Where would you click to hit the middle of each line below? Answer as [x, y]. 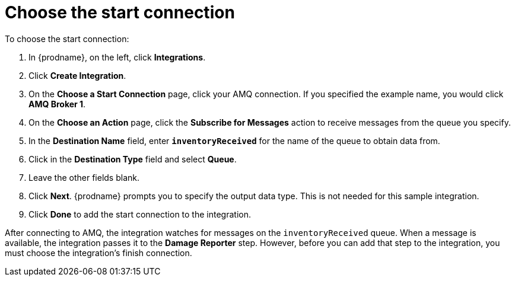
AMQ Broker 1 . [57, 104]
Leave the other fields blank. [84, 177]
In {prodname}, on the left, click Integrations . [117, 57]
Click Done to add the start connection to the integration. [140, 214]
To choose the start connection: [67, 39]
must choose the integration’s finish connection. [98, 253]
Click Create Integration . [77, 75]
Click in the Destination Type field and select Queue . [133, 159]
